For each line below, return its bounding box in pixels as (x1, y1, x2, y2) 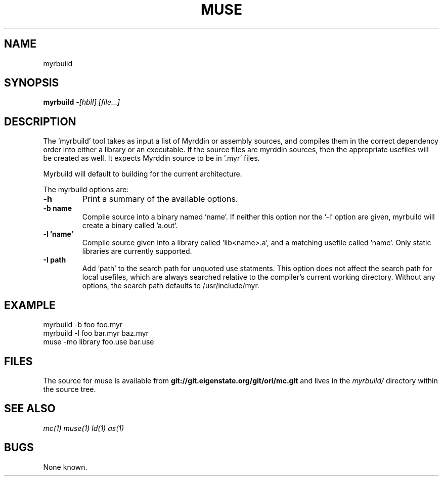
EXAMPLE (4, 298, 56, 312)
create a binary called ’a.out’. (82, 221, 178, 230)
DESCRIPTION (4, 115, 76, 128)
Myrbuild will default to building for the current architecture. (43, 169, 242, 179)
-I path (43, 255, 66, 265)
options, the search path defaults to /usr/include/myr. (82, 281, 259, 290)
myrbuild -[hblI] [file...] (43, 98, 120, 107)
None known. (43, 462, 87, 471)
